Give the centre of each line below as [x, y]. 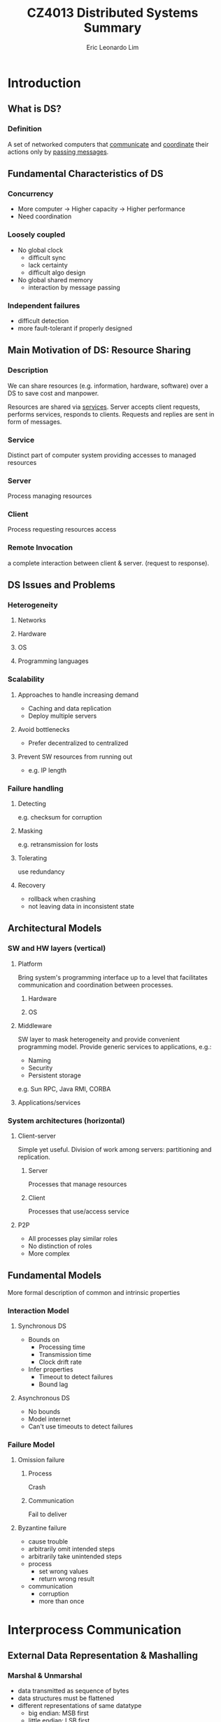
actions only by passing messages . [58, 152]
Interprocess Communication [95, 1630]
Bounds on [44, 1340]
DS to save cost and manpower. [54, 393]
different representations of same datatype [80, 1706]
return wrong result [66, 1579]
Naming [40, 1060]
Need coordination [45, 216]
